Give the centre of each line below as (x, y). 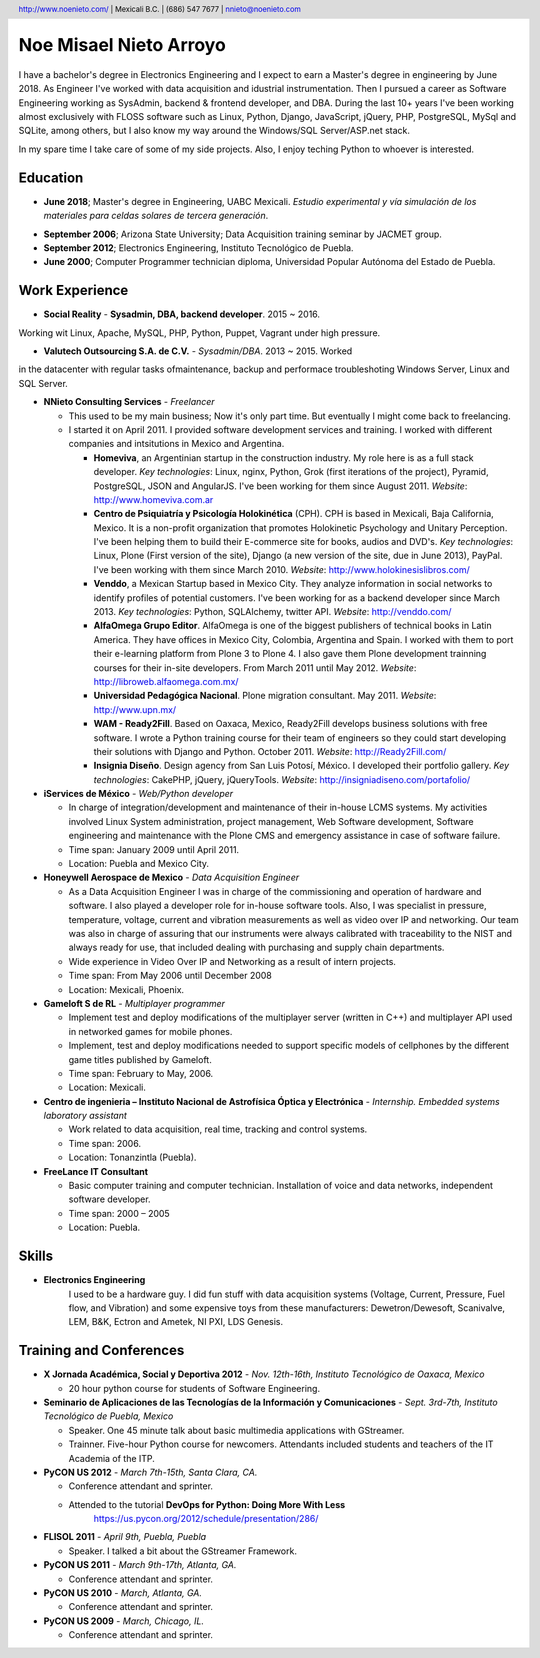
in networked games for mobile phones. (150, 1031)
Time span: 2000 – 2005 (119, 1213)
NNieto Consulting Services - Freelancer (129, 402)
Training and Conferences (101, 1350)
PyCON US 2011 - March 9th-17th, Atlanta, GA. (140, 1565)
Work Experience (73, 290)
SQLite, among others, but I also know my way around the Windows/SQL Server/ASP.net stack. (214, 131)
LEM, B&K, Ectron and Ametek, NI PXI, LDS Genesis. (176, 1322)
